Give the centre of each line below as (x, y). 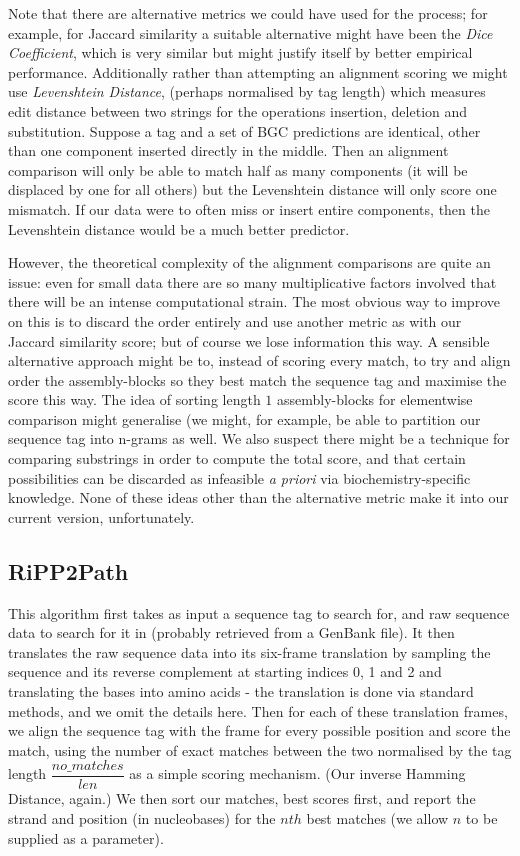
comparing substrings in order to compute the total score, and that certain (237, 458)
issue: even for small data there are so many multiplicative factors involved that (252, 281)
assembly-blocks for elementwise (375, 399)
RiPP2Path (68, 570)
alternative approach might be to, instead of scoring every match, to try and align (259, 360)
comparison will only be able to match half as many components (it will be (238, 169)
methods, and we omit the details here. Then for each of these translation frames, (258, 710)
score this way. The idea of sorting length (134, 399)
